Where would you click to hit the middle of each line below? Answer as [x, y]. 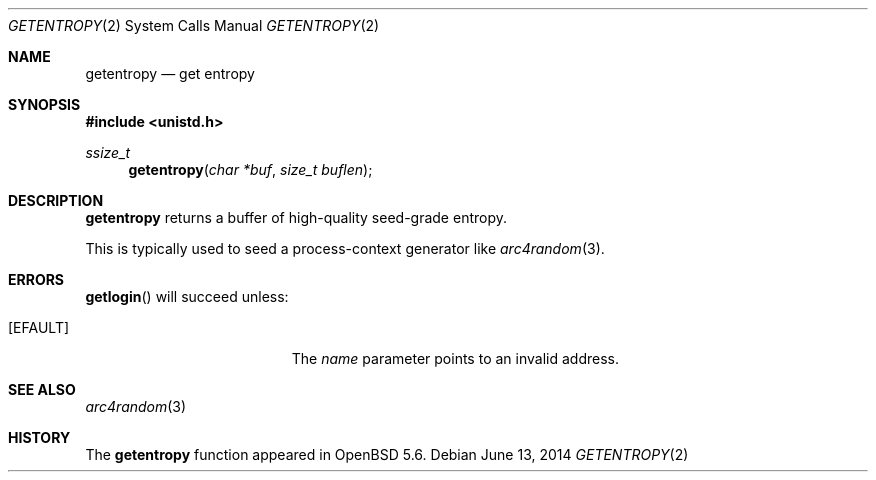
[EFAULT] [39, 327]
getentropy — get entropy [170, 73]
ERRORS [36, 279]
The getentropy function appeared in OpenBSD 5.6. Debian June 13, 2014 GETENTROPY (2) [387, 454]
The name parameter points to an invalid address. [455, 358]
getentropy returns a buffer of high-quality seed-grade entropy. [296, 217]
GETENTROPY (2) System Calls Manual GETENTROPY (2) [194, 25]
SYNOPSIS [44, 104]
